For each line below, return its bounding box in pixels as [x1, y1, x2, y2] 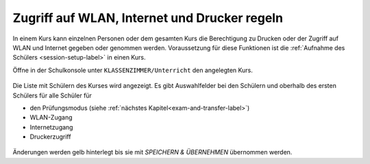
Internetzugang [29, 123, 73, 131]
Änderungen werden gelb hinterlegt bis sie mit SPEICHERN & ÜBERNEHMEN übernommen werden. [12, 148, 293, 156]
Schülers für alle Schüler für [12, 91, 92, 99]
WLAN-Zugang [29, 113, 73, 121]
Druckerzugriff [29, 132, 71, 141]
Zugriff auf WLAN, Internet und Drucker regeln [12, 10, 284, 25]
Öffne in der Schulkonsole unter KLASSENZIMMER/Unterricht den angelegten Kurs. [12, 66, 253, 74]
